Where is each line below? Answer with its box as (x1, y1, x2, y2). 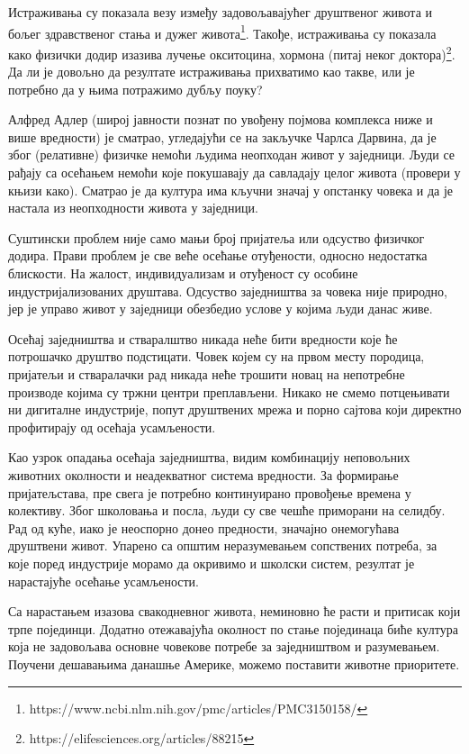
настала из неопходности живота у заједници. (8, 198, 258, 217)
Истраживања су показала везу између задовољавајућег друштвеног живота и (8, 3, 433, 21)
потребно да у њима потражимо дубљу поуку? (8, 79, 263, 98)
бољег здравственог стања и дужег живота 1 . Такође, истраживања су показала (8, 21, 437, 42)
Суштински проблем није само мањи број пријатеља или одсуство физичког (8, 228, 425, 247)
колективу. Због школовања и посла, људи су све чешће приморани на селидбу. (8, 501, 446, 520)
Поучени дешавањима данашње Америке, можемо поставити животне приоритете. (8, 654, 460, 673)
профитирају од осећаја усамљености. (8, 417, 216, 436)
